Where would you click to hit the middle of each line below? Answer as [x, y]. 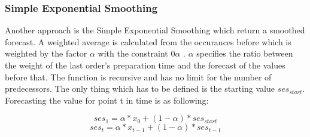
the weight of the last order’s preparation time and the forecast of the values [145, 65]
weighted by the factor [46, 53]
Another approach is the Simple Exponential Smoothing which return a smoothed [155, 30]
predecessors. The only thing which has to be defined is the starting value [140, 88]
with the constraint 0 [136, 53]
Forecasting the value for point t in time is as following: [107, 100]
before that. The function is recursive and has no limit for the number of [138, 77]
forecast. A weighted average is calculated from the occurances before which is [148, 41]
